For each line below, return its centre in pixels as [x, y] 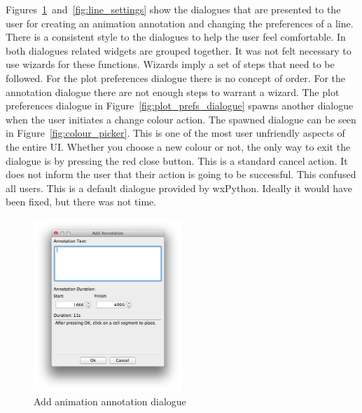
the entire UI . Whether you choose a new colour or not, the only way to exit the [178, 146]
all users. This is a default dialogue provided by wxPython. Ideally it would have [179, 188]
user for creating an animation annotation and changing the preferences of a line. [180, 23]
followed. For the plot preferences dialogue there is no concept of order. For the [175, 77]
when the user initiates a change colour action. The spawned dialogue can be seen [181, 119]
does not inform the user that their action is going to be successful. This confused [181, 174]
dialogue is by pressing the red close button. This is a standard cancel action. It [177, 160]
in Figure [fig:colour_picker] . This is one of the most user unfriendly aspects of [175, 133]
